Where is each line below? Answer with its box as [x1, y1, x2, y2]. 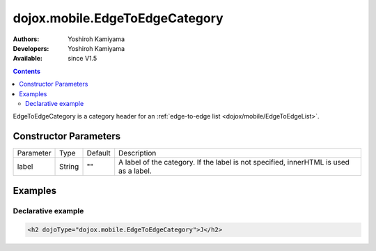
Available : [13, 54, 43, 63]
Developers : [13, 44, 49, 52]
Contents [13, 67, 41, 75]
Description [118, 149, 157, 158]
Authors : [13, 35, 40, 43]
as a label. [118, 166, 152, 176]
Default [86, 149, 111, 158]
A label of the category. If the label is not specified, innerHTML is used [118, 158, 350, 167]
